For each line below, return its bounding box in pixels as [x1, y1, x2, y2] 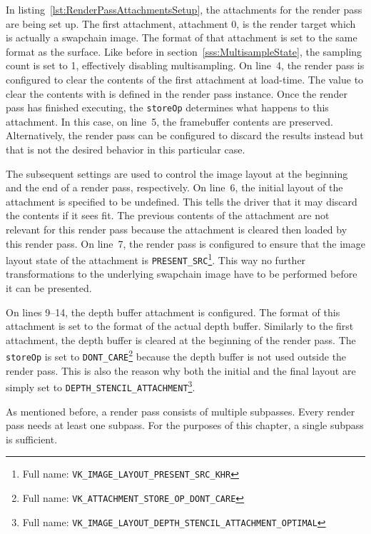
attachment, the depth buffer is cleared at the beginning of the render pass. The [6, 332, 356, 347]
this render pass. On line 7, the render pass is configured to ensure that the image [6, 236, 365, 251]
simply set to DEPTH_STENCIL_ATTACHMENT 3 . [6, 378, 195, 394]
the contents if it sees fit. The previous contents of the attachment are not [6, 208, 330, 223]
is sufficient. [6, 431, 58, 446]
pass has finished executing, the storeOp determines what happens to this [6, 100, 329, 115]
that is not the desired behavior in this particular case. [6, 142, 245, 156]
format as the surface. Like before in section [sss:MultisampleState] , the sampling [6, 44, 362, 59]
